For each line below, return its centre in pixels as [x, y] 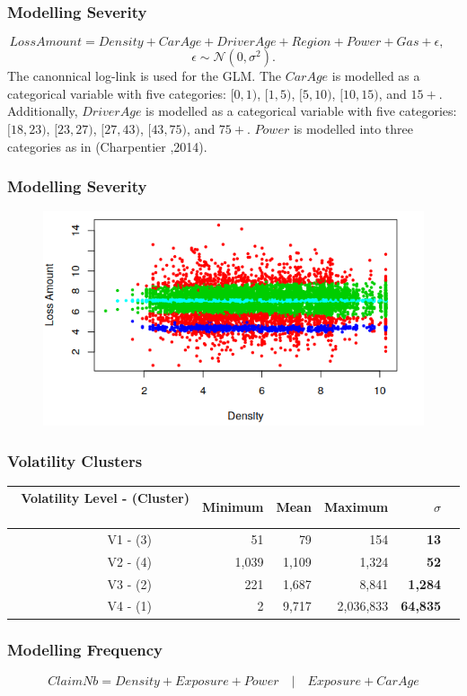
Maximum [356, 507]
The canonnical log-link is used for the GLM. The [144, 76]
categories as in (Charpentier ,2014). [107, 146]
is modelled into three [353, 128]
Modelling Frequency [85, 650]
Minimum [233, 507]
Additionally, [43, 111]
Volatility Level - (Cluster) [105, 498]
